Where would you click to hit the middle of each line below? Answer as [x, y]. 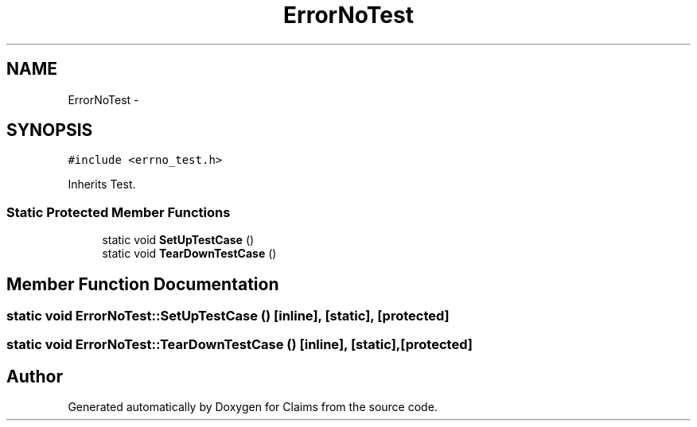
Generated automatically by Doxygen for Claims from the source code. [253, 407]
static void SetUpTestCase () [178, 240]
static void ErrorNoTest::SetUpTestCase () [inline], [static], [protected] [228, 316]
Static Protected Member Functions [119, 212]
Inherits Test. [102, 184]
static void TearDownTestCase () [189, 254]
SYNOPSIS [50, 130]
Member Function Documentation [143, 284]
